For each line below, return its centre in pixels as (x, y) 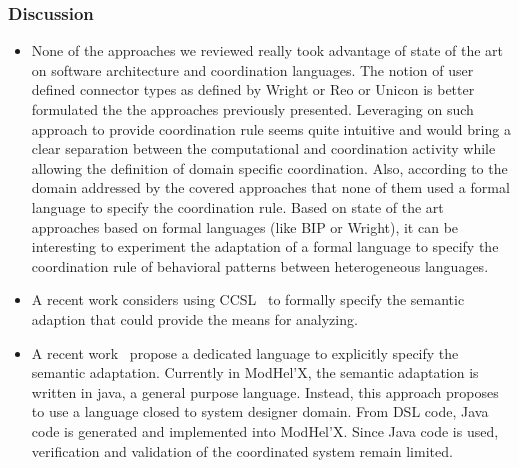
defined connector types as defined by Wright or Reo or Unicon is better (253, 89)
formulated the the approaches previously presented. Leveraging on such (252, 109)
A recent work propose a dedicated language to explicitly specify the (245, 352)
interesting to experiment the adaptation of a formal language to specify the (265, 246)
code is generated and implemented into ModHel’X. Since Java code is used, (265, 430)
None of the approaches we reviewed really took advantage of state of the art (267, 50)
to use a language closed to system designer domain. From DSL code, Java (260, 411)
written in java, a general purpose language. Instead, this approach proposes (265, 391)
